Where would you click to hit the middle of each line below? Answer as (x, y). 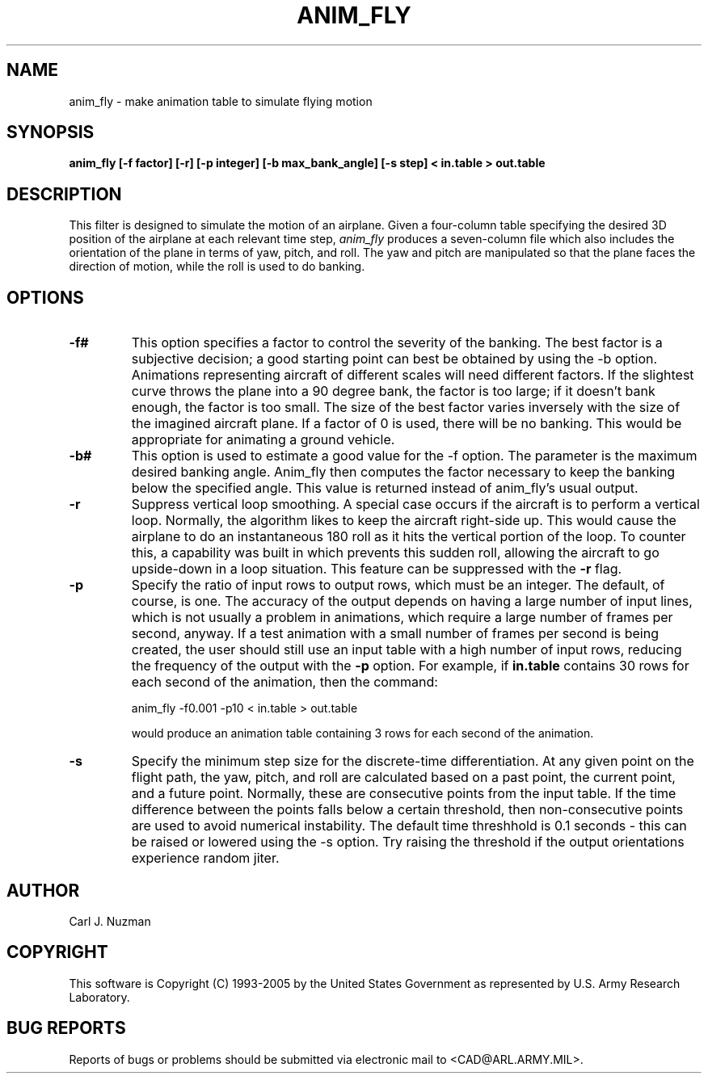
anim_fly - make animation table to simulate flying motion (221, 101)
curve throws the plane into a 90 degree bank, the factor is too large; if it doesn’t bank (393, 391)
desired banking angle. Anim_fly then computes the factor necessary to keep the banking (403, 472)
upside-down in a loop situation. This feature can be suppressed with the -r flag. (377, 569)
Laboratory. (99, 997)
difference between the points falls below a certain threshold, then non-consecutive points (407, 810)
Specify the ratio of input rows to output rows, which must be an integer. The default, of (398, 585)
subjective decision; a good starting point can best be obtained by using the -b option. (394, 359)
